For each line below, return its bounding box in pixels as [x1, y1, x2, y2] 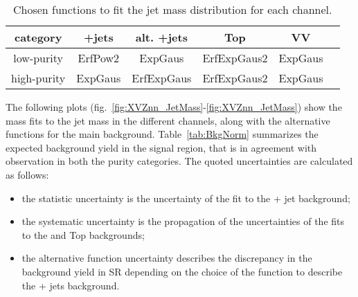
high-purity [11, 70, 66, 86]
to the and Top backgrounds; [21, 227, 145, 242]
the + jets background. [21, 278, 120, 292]
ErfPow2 [78, 50, 120, 66]
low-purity [13, 50, 63, 66]
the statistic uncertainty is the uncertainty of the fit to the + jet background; [21, 190, 350, 205]
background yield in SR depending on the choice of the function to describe [21, 264, 343, 278]
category [14, 29, 62, 45]
